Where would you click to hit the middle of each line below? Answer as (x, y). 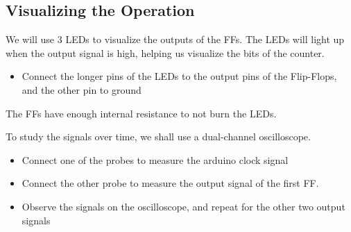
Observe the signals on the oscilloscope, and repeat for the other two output (183, 206)
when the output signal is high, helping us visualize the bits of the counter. (165, 52)
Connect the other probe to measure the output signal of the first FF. (170, 183)
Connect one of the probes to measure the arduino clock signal (155, 159)
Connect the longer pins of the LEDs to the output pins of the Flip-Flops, (179, 76)
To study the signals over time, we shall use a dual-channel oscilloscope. (158, 136)
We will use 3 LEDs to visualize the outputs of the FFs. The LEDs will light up (175, 39)
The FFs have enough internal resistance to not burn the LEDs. (141, 113)
